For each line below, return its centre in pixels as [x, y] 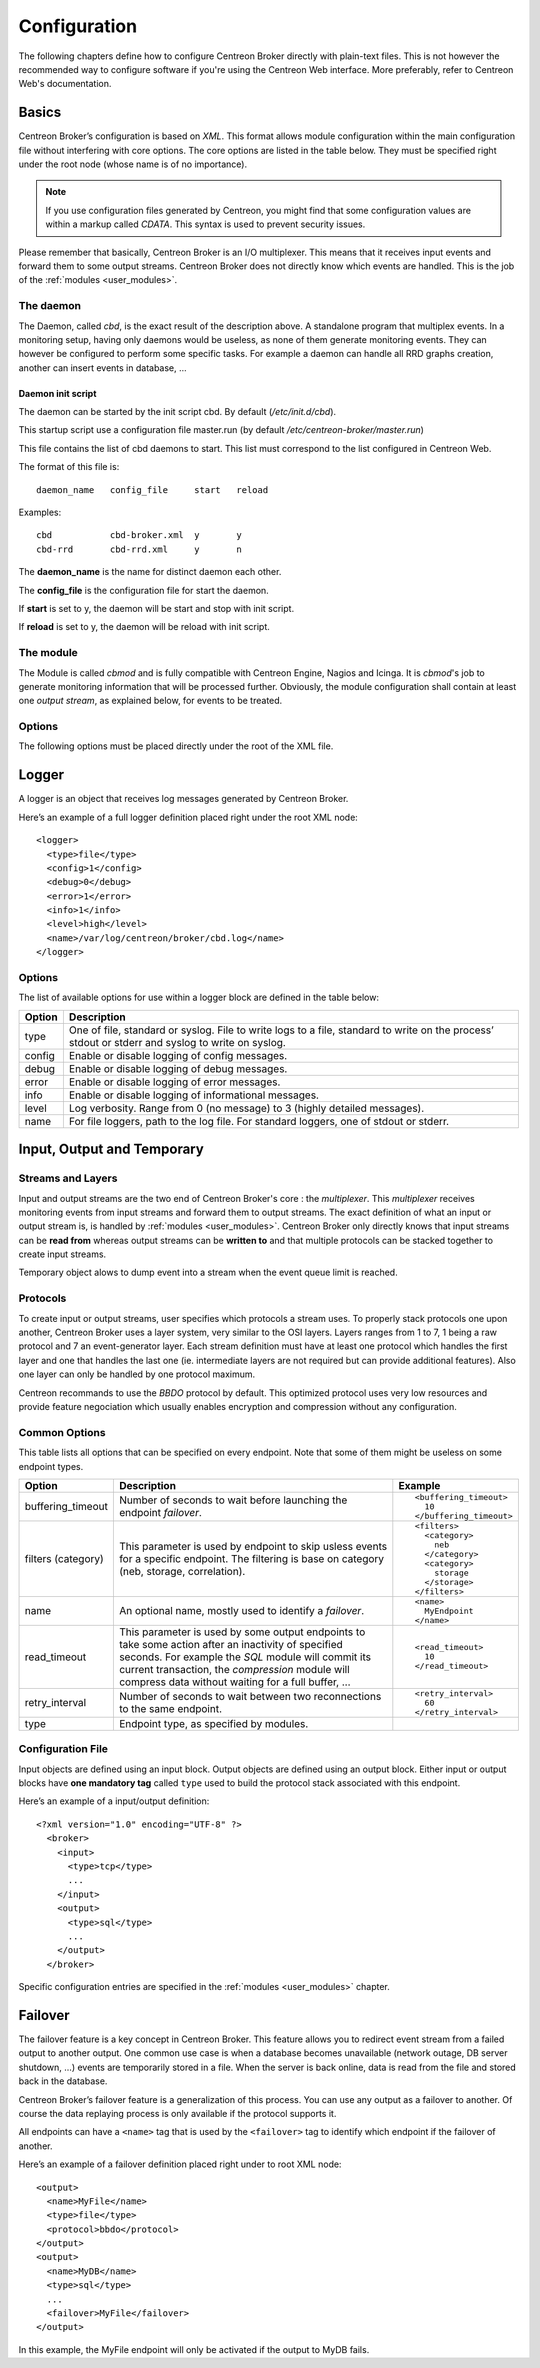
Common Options [62, 1432]
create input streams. [62, 1254]
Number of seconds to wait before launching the [233, 1500]
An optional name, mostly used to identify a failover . [241, 1611]
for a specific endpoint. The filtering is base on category [251, 1558]
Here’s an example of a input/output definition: [114, 1801]
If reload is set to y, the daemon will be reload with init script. [144, 627]
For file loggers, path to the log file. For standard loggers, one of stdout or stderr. [259, 1121]
